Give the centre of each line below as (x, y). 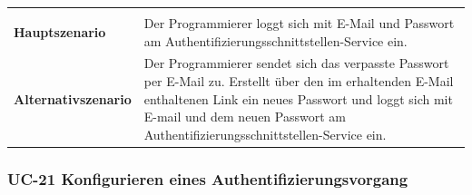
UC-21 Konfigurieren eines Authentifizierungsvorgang (208, 178)
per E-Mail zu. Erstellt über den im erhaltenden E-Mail (299, 81)
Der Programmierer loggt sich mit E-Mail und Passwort (299, 23)
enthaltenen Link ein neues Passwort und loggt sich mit (298, 98)
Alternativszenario (73, 98)
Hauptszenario (60, 31)
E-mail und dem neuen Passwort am (245, 117)
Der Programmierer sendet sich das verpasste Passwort (296, 63)
